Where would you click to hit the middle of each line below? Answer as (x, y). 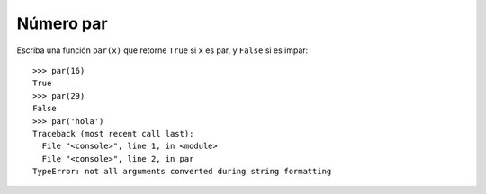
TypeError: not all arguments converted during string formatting (182, 172)
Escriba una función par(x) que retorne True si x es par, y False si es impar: (162, 50)
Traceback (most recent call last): (113, 133)
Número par (62, 23)
